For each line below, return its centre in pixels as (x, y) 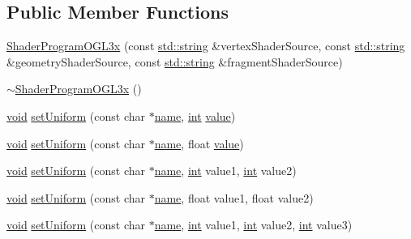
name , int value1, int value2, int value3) (253, 225)
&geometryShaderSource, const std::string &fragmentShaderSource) (175, 61)
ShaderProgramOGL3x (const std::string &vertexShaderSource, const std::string (206, 46)
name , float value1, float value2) (234, 197)
